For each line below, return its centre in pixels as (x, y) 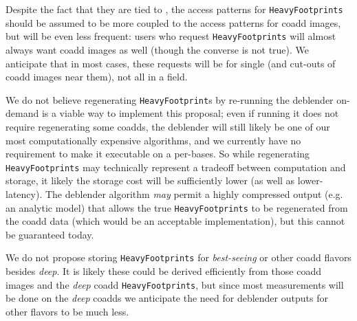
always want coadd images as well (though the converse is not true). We (158, 49)
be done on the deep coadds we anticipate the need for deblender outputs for (167, 298)
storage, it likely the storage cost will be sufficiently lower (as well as (150, 180)
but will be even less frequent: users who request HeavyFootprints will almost (171, 36)
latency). (24, 193)
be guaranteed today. (50, 234)
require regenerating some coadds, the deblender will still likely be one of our (168, 126)
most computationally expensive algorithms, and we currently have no (153, 140)
